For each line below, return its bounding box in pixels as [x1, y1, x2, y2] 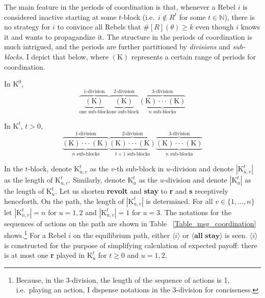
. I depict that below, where [22, 51, 109, 62]
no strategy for [4, 21, 50, 32]
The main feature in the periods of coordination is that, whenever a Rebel [4, 2, 235, 12]
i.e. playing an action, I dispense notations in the [16, 284, 170, 295]
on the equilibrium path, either [73, 229, 170, 240]
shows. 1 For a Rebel [4, 228, 66, 240]
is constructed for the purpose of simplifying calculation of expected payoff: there [4, 240, 257, 250]
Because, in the [16, 274, 64, 285]
